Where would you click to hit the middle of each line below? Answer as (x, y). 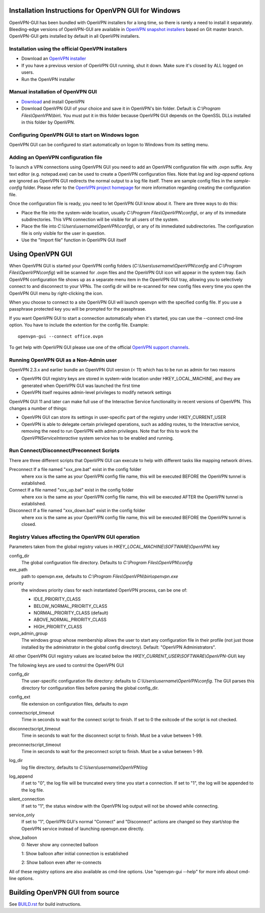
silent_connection (27, 799)
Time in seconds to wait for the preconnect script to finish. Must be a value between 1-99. (112, 751)
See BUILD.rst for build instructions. (45, 904)
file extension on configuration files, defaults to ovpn (75, 704)
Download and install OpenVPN (53, 102)
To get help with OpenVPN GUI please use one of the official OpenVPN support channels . (99, 347)
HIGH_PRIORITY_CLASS (58, 626)
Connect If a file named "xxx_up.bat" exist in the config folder (71, 490)
